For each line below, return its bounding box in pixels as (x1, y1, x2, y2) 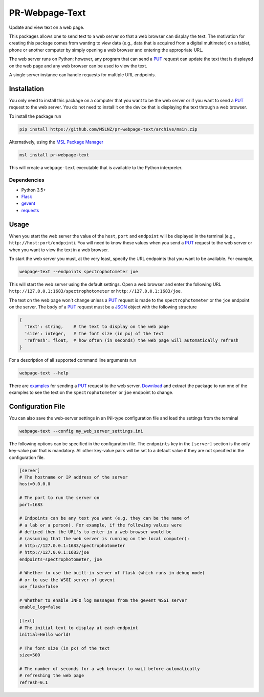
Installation (9, 85, 44, 93)
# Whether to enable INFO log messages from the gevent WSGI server (19, 598, 187, 603)
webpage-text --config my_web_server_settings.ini (19, 428, 144, 434)
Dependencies (9, 176, 45, 183)
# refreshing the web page (19, 673, 84, 678)
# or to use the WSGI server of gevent (19, 577, 115, 583)
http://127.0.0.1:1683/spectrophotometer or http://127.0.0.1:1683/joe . (9, 288, 182, 294)
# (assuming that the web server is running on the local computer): (19, 536, 190, 542)
